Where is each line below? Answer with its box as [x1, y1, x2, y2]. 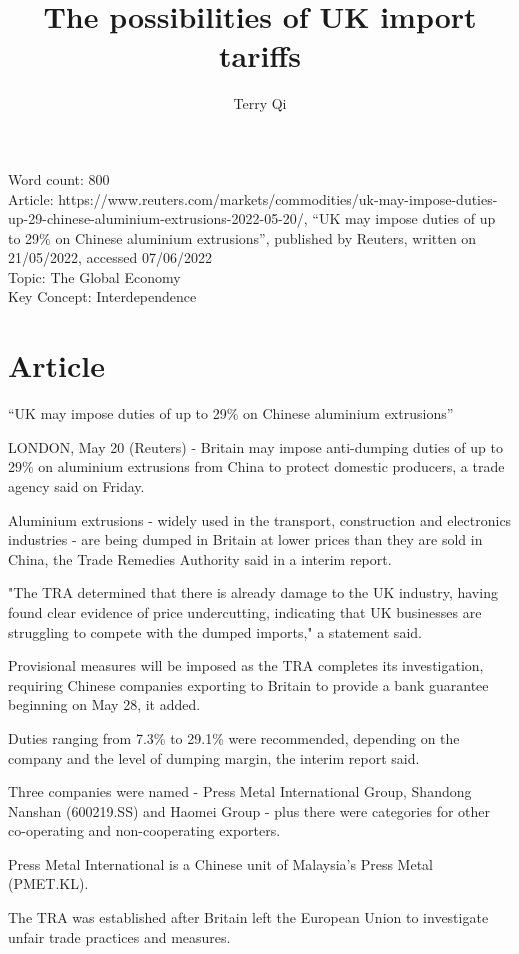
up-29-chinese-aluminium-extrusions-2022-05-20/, [8, 208, 308, 229]
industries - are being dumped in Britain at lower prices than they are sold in [8, 529, 483, 550]
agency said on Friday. [8, 475, 145, 496]
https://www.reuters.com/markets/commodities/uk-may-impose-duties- [58, 188, 498, 209]
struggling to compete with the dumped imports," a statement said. [8, 621, 422, 642]
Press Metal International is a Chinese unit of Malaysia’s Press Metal [8, 853, 433, 874]
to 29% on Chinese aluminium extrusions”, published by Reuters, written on [8, 227, 477, 248]
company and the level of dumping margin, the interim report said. [8, 747, 420, 768]
